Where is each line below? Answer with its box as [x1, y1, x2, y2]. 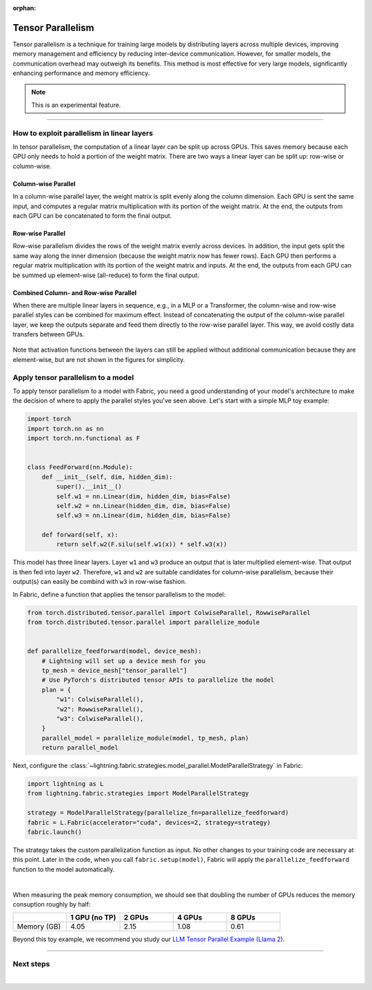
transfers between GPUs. [12, 330, 85, 339]
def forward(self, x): [41, 531, 118, 539]
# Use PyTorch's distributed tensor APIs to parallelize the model [41, 676, 275, 684]
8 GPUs [230, 913, 256, 922]
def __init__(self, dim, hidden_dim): [41, 473, 173, 481]
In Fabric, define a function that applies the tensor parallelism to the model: [12, 590, 226, 598]
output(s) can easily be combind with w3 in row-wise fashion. [12, 578, 187, 586]
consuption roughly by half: [12, 900, 91, 908]
